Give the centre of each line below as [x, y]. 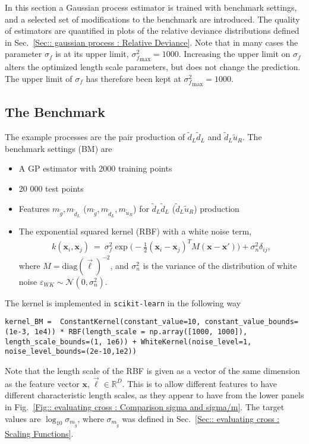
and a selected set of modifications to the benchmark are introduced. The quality [152, 19]
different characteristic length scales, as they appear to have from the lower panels [154, 395]
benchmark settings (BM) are [59, 148]
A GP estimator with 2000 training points [95, 168]
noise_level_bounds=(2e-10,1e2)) [71, 352]
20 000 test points [51, 188]
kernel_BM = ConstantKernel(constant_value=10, [103, 322]
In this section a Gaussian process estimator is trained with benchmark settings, [151, 7]
